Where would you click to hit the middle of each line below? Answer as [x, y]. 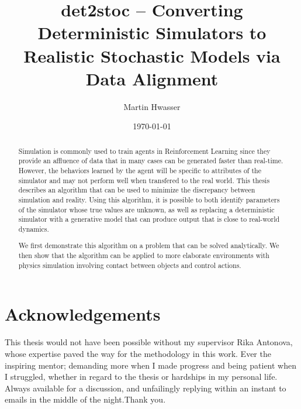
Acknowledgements [83, 314]
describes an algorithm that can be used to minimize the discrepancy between [137, 190]
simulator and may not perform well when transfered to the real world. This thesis [144, 180]
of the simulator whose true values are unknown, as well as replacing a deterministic [146, 209]
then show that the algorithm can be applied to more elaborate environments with [144, 255]
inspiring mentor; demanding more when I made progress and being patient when [150, 365]
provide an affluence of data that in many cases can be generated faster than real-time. [151, 161]
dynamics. [34, 228]
